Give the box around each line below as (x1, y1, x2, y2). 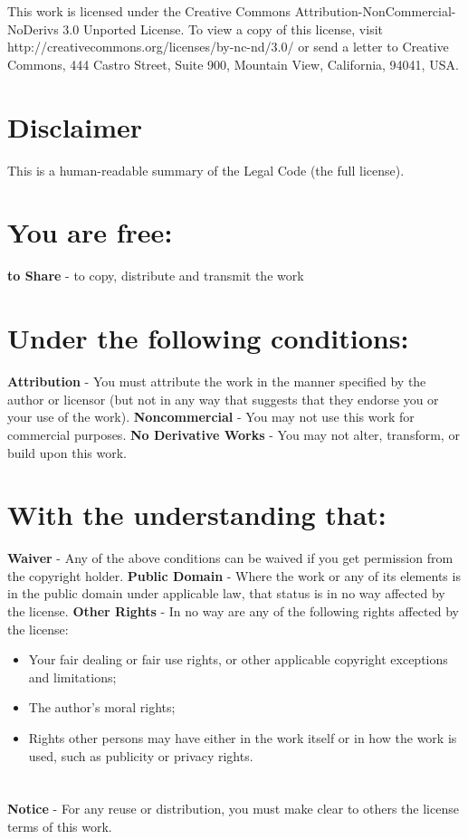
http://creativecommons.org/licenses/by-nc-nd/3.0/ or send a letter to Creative (7, 37, 449, 56)
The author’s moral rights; (28, 698, 176, 717)
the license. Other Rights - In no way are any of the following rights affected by (7, 602, 459, 620)
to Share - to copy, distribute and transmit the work (7, 266, 304, 285)
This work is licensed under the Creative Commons (7, 2, 291, 21)
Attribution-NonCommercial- (294, 2, 456, 21)
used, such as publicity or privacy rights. (28, 746, 253, 765)
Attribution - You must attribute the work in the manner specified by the (7, 372, 426, 391)
